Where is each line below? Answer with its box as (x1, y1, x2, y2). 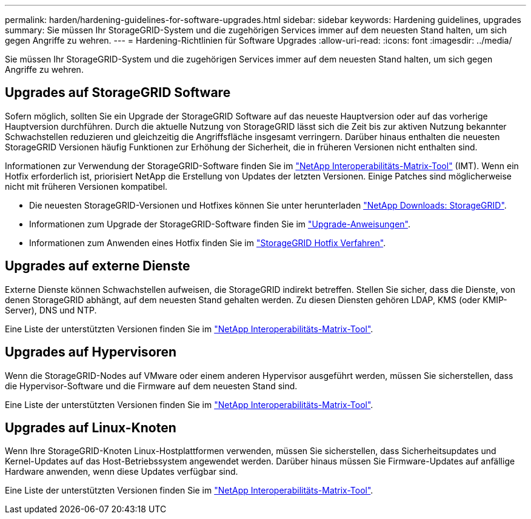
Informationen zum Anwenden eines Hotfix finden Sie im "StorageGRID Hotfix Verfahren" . (29, 237, 386, 248)
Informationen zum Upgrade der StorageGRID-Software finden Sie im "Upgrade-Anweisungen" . (29, 218, 410, 229)
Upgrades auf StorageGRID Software (5, 85, 231, 101)
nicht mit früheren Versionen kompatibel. (5, 181, 168, 192)
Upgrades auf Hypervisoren (5, 344, 177, 360)
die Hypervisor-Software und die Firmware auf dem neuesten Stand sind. (5, 380, 298, 391)
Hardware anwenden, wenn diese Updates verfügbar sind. (5, 466, 238, 477)
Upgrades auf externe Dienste (5, 258, 190, 274)
